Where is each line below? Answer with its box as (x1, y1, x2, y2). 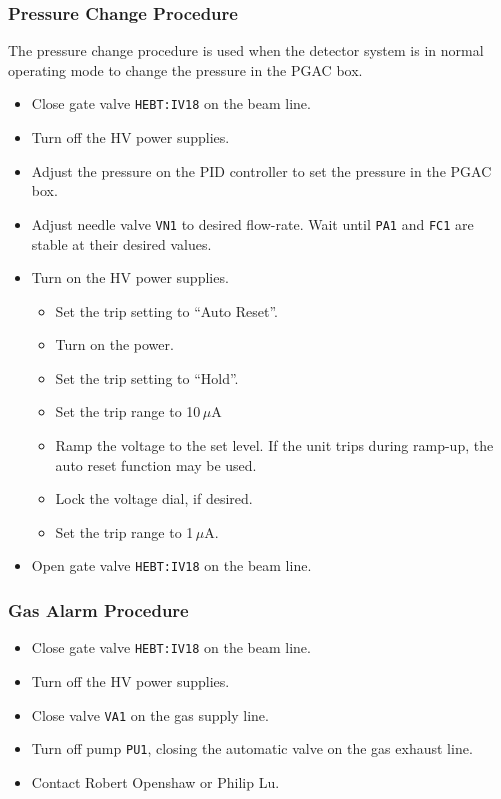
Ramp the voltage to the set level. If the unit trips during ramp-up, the (55, 435, 494, 456)
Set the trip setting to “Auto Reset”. (55, 300, 279, 321)
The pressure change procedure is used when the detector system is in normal (8, 40, 484, 61)
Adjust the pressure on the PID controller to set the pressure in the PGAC (31, 160, 492, 181)
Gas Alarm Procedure (8, 598, 189, 623)
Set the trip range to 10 (55, 401, 201, 422)
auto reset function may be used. (55, 454, 257, 475)
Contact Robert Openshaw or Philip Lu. (31, 771, 280, 792)
